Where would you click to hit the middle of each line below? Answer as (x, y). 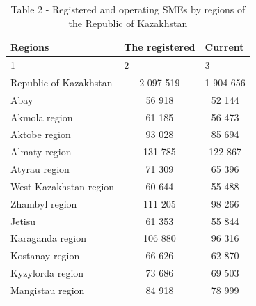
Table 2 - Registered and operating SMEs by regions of (128, 9)
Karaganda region (48, 238)
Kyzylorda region (47, 273)
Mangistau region (48, 290)
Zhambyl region (44, 203)
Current (224, 47)
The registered (160, 47)
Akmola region (42, 117)
